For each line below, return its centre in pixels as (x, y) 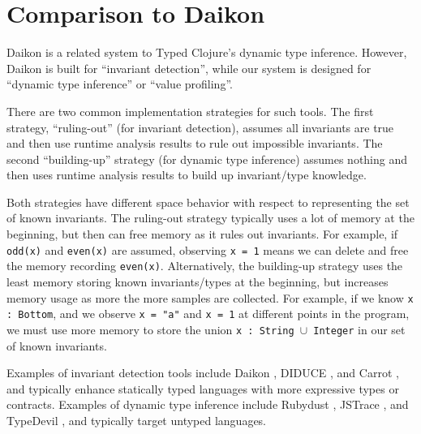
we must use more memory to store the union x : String (150, 329)
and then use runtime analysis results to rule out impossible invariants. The (195, 143)
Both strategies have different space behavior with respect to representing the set (208, 202)
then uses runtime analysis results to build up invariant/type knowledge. (187, 175)
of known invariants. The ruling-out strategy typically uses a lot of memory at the (210, 218)
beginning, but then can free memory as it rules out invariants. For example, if (202, 234)
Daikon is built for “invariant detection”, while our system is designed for (189, 68)
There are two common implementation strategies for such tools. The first (190, 111)
